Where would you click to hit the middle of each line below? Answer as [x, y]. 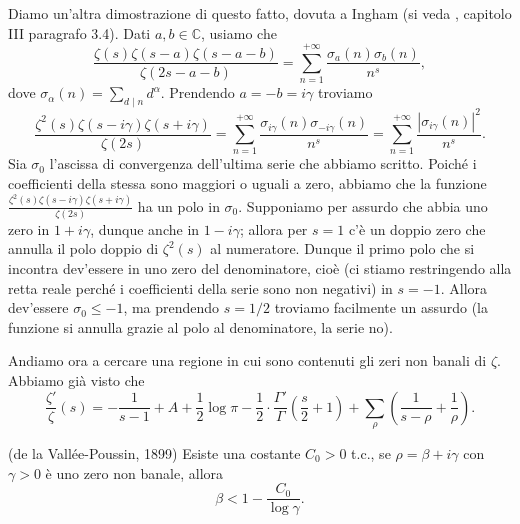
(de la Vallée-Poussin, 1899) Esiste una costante [154, 452]
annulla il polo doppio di [83, 248]
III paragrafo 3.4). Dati [79, 32]
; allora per [273, 228]
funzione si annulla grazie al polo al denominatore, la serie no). [200, 326]
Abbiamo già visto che [76, 379]
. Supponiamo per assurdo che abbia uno [363, 205]
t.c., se [371, 452]
